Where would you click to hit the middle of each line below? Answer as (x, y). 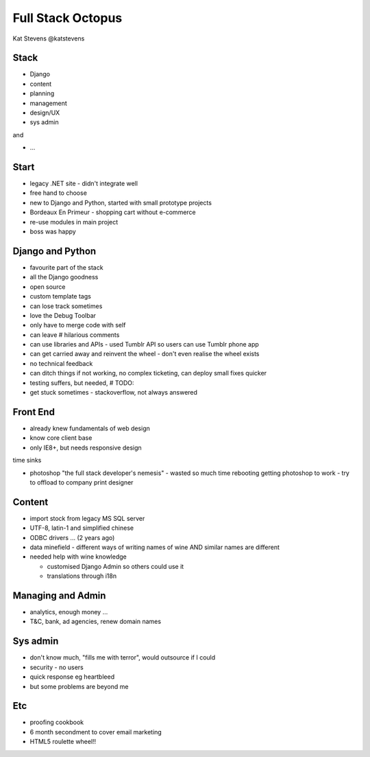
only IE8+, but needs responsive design (86, 447)
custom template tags (61, 296)
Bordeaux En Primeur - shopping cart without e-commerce (113, 212)
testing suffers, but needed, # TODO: (82, 383)
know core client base (61, 438)
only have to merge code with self (78, 325)
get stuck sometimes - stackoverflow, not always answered (114, 393)
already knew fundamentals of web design (90, 428)
